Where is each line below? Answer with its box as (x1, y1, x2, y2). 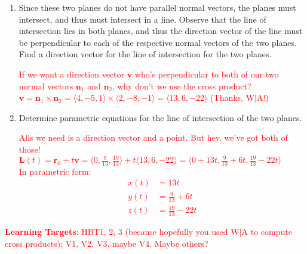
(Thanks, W (210, 91, 255, 104)
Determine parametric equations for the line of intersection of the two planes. (19, 111, 302, 123)
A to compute (241, 225, 292, 238)
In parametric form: (19, 165, 91, 177)
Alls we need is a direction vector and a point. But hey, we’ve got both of (19, 131, 288, 144)
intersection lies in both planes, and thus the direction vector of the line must (19, 24, 303, 37)
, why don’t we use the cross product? (112, 79, 251, 92)
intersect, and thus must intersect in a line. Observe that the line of (19, 13, 266, 25)
